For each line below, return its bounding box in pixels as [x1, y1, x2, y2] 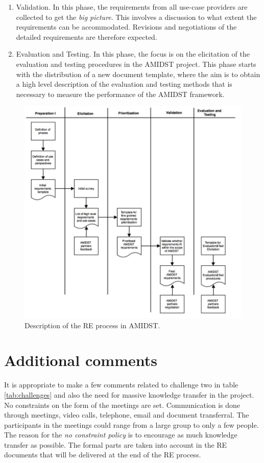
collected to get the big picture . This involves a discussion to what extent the [16, 11, 257, 22]
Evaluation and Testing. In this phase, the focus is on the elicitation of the [16, 48, 250, 59]
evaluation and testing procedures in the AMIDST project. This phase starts [16, 58, 256, 69]
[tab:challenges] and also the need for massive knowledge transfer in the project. [4, 389, 254, 400]
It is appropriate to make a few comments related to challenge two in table [4, 379, 238, 390]
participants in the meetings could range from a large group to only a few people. [4, 419, 259, 430]
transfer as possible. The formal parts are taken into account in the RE [4, 439, 227, 450]
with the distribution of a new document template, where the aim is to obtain [16, 68, 260, 79]
